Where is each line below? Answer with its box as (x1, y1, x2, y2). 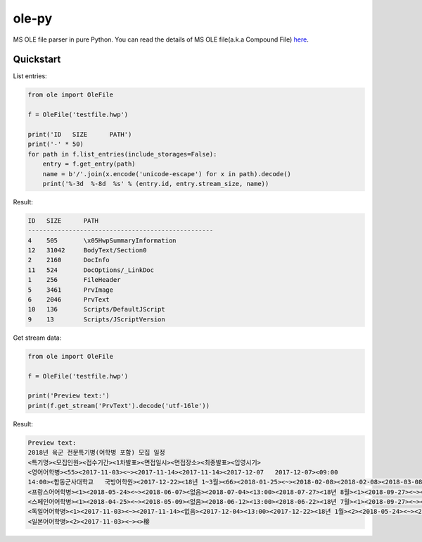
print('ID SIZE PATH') (27, 130, 132, 138)
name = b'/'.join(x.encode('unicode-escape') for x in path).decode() (42, 170, 292, 178)
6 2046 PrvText (27, 296, 110, 304)
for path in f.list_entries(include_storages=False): (27, 150, 217, 158)
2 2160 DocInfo (27, 256, 110, 264)
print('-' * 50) (27, 140, 84, 148)
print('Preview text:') (27, 392, 110, 400)
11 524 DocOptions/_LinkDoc (27, 266, 155, 274)
